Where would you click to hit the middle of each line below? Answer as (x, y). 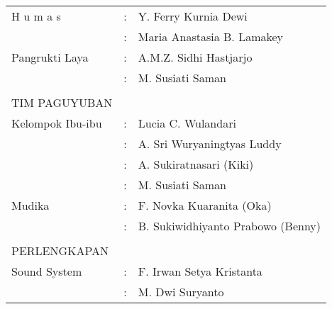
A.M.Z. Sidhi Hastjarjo (195, 57)
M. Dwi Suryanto (181, 292)
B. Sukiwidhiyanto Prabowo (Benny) (229, 226)
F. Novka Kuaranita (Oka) (205, 205)
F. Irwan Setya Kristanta (200, 271)
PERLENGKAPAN (60, 251)
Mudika (31, 205)
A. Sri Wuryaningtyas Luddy (210, 144)
